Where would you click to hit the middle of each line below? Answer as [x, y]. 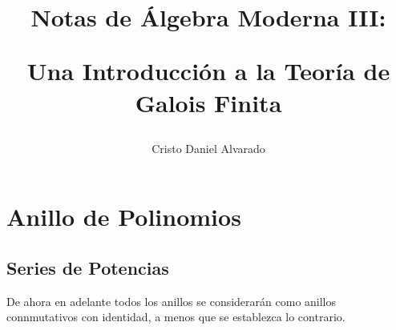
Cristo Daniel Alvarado [208, 148]
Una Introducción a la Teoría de [208, 71]
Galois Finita [208, 102]
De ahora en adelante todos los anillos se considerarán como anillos [172, 301]
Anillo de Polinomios [124, 217]
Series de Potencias [88, 267]
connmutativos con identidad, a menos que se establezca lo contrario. [176, 317]
